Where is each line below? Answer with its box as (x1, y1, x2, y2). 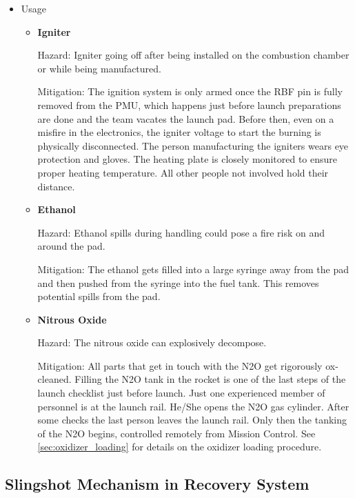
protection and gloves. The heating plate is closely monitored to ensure (37, 152, 337, 166)
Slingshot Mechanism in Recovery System (5, 473, 310, 495)
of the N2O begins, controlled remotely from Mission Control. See (37, 426, 316, 440)
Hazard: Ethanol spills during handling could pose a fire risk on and (37, 225, 325, 239)
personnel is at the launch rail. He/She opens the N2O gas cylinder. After (37, 399, 349, 413)
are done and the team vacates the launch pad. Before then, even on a (37, 111, 334, 126)
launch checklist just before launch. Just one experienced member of (37, 386, 325, 400)
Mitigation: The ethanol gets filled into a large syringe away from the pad (37, 261, 349, 276)
